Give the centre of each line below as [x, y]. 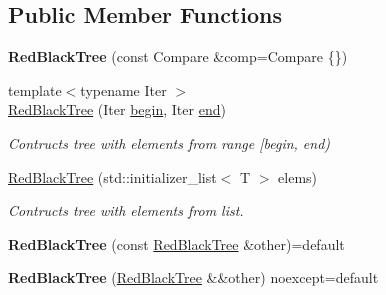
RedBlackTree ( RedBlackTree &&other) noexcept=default [193, 277]
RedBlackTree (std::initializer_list [112, 176]
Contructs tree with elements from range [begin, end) [169, 142]
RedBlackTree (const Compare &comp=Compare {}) [178, 56]
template [35, 89]
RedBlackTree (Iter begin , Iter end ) [117, 109]
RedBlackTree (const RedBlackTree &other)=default [176, 243]
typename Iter [123, 89]
